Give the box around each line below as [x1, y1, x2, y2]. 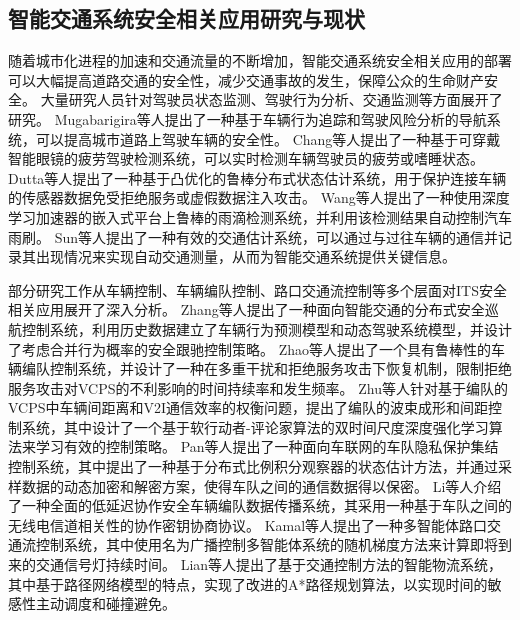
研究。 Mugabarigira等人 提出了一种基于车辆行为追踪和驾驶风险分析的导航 [8, 108, 487, 129]
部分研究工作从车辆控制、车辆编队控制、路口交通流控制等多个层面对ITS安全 [8, 279, 507, 300]
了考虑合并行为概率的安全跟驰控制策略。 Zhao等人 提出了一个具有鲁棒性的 [8, 338, 491, 359]
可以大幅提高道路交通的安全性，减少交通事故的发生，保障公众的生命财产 [8, 69, 484, 90]
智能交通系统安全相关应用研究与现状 [8, 3, 365, 34]
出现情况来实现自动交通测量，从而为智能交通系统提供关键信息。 [35, 246, 456, 267]
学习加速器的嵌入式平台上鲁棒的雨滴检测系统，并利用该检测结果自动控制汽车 [8, 206, 512, 227]
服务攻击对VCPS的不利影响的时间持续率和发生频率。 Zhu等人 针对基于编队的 [8, 377, 508, 398]
